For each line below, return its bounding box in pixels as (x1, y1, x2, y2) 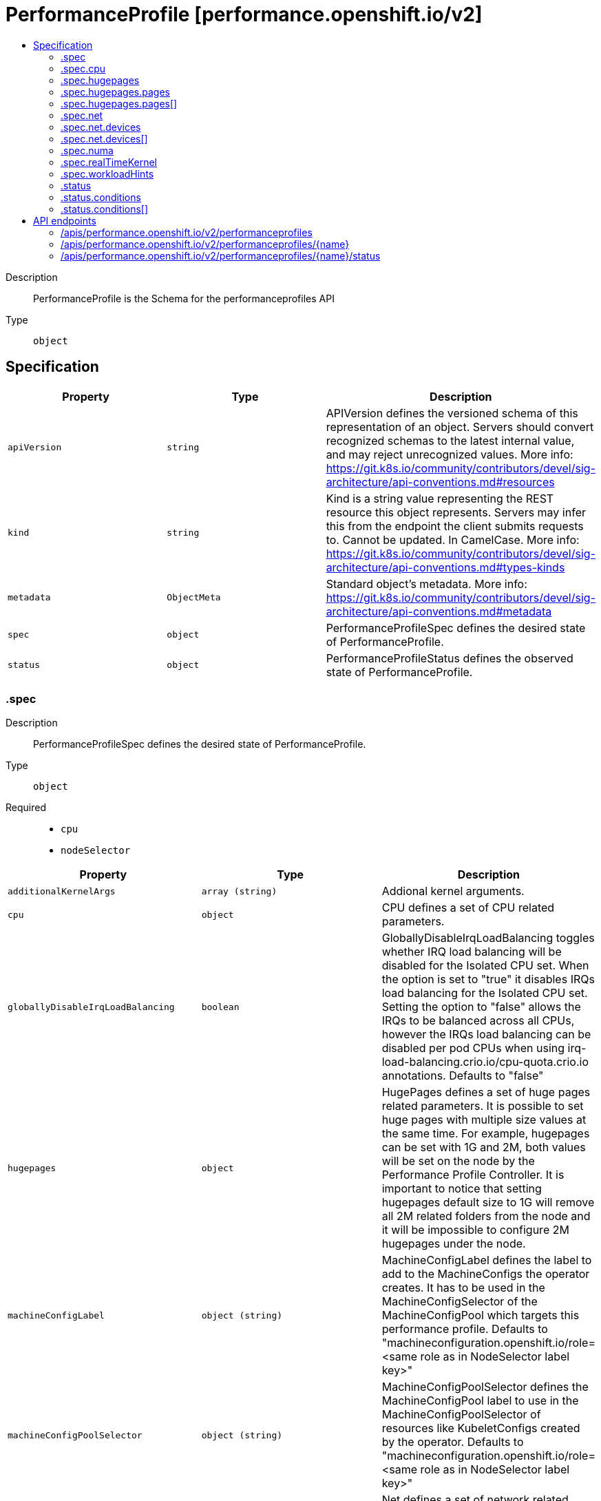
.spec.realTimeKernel (61, 156, 157, 168)
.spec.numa (61, 144, 114, 156)
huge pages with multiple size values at (381, 1113, 587, 1127)
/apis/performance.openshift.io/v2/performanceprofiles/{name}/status (61, 249, 381, 262)
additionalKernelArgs (8, 885, 116, 896)
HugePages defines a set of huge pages (381, 1085, 591, 1100)
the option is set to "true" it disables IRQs (381, 972, 595, 987)
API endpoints (33, 214, 96, 227)
